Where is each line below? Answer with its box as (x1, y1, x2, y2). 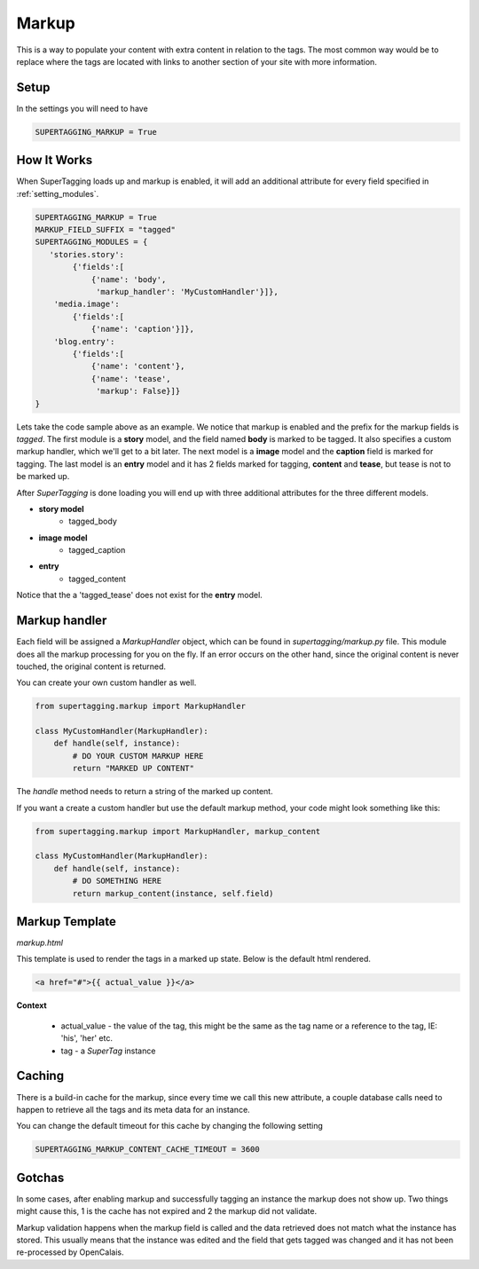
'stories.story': (49, 249, 124, 259)
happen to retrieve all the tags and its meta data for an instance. (16, 1104, 250, 1115)
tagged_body (68, 516, 117, 527)
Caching (16, 1068, 65, 1084)
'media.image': (53, 299, 120, 310)
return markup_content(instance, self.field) (72, 888, 274, 898)
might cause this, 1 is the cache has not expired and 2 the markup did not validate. (16, 1206, 318, 1217)
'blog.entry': (53, 336, 115, 346)
